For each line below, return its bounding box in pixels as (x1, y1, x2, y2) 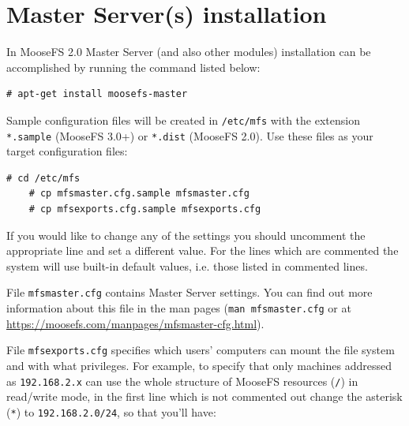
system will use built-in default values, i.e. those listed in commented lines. (6, 257, 368, 274)
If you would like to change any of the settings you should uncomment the (6, 226, 366, 243)
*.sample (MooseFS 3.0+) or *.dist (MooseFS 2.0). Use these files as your (6, 127, 373, 144)
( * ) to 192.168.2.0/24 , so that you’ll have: (6, 403, 216, 420)
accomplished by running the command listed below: (6, 58, 261, 75)
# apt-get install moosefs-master (6, 88, 188, 100)
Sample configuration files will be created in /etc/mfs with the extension (6, 111, 360, 128)
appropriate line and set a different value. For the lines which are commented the (6, 242, 399, 259)
